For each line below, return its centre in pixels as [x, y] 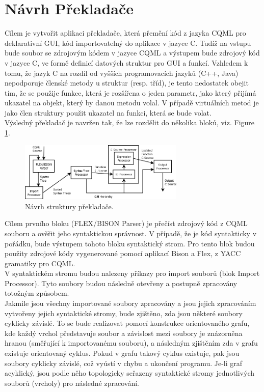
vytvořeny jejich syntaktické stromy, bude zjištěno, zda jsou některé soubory [124, 313]
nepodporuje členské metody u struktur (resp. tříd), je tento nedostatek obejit [127, 83]
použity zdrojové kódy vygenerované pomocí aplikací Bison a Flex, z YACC [123, 253]
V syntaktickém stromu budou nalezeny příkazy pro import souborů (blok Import [132, 273]
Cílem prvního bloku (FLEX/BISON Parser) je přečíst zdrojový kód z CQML [126, 223]
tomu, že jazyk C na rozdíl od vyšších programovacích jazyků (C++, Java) [122, 73]
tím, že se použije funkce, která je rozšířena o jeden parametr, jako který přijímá [130, 92]
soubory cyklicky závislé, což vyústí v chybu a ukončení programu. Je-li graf [124, 363]
